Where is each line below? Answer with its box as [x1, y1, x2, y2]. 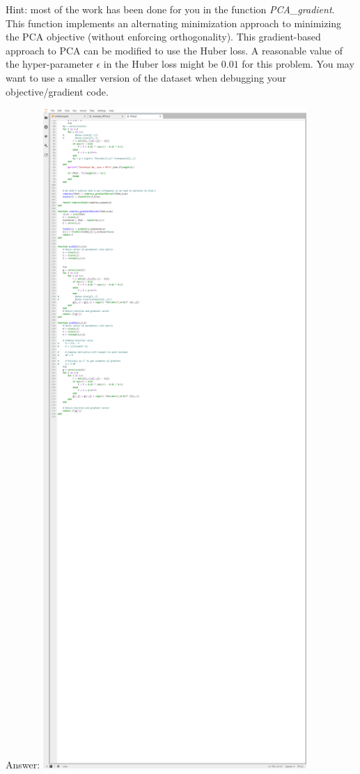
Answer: [6, 757, 40, 772]
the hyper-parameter [6, 57, 93, 71]
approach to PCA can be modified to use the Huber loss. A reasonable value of [6, 43, 343, 57]
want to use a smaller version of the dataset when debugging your [6, 70, 286, 84]
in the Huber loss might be [103, 57, 219, 71]
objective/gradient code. [6, 84, 109, 98]
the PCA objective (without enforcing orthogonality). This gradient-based [6, 29, 321, 44]
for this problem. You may [242, 57, 354, 71]
